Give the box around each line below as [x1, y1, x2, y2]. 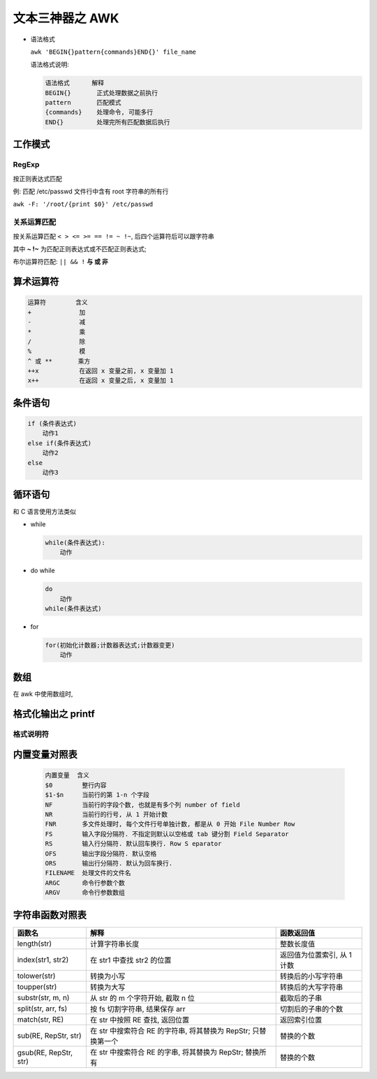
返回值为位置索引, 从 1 [279, 950, 352, 960]
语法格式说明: [30, 60, 70, 69]
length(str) [17, 939, 52, 948]
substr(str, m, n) [17, 992, 70, 1002]
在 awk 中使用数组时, [13, 690, 73, 698]
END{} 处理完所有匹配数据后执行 [45, 118, 170, 126]
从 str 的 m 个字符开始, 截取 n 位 [89, 993, 195, 1003]
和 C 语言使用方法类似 [13, 507, 77, 516]
